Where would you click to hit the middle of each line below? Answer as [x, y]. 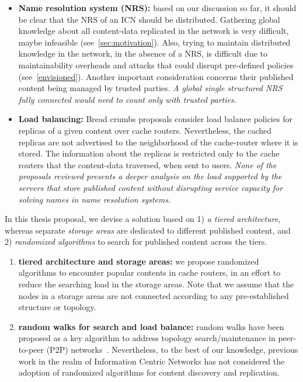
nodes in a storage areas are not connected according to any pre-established [154, 295]
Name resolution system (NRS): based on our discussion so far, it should [157, 8]
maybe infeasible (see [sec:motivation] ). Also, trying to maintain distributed [154, 42]
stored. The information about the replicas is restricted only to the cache [149, 153]
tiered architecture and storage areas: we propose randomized [139, 261]
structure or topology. [57, 307]
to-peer [31, 350]
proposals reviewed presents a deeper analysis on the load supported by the [150, 176]
